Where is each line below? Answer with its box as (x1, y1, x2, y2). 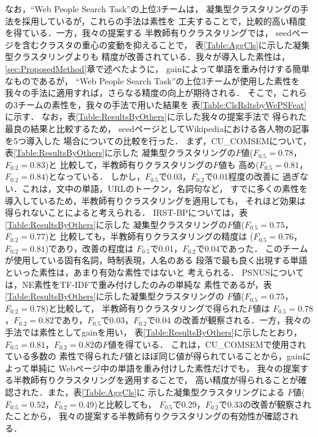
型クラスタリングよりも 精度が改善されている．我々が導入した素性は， (5, 50, 290, 63)
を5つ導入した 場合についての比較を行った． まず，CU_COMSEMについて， (5, 134, 311, 147)
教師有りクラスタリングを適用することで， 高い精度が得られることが (21, 373, 298, 386)
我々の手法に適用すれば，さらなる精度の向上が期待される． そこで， (5, 86, 282, 99)
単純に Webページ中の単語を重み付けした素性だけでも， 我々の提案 (29, 361, 300, 374)
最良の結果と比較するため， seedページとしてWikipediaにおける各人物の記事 (5, 122, 309, 134)
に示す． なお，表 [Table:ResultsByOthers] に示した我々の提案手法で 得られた (5, 110, 307, 123)
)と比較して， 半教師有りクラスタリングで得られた (45, 301, 248, 314)
